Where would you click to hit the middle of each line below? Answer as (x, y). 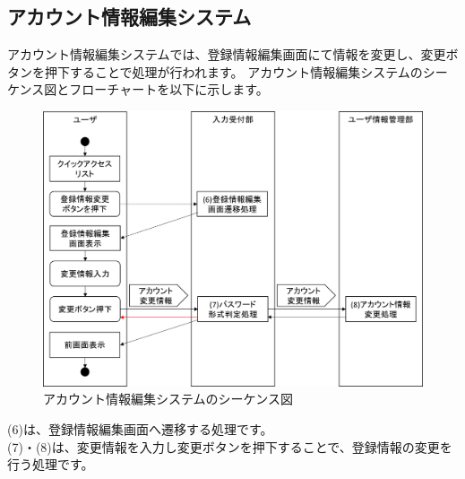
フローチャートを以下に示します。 (169, 89)
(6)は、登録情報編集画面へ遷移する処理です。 (140, 428)
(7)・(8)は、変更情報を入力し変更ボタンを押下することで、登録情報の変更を (230, 446)
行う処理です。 (51, 464)
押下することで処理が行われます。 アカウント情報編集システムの (233, 71)
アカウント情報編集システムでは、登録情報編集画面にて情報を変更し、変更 (227, 54)
